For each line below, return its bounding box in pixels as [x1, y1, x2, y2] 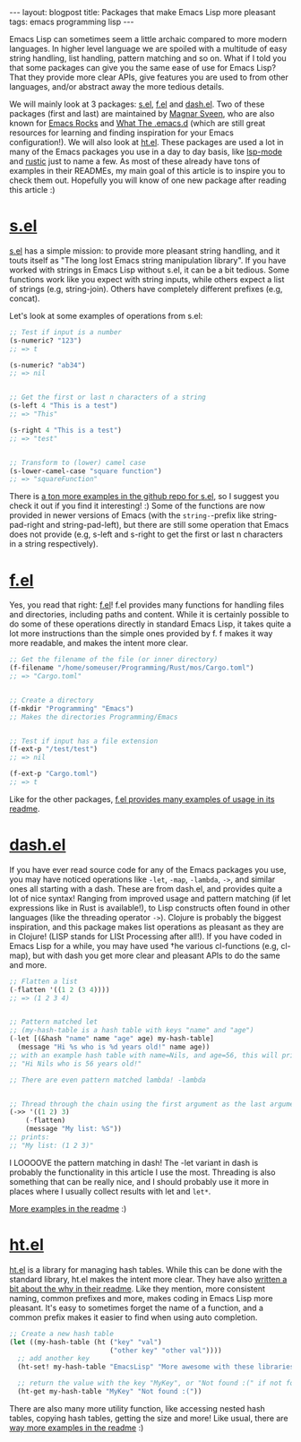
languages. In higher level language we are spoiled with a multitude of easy [9, 43, 288, 54]
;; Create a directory [9, 695, 94, 704]
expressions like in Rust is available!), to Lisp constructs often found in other [9, 902, 290, 913]
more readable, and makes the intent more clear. [9, 638, 188, 649]
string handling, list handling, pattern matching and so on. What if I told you [9, 53, 287, 64]
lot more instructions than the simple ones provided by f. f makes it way [9, 628, 273, 639]
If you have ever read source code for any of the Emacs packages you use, [9, 864, 287, 875]
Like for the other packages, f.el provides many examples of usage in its [9, 793, 275, 804]
